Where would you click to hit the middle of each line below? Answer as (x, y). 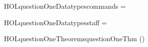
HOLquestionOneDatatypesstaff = (56, 22)
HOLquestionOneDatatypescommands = (65, 6)
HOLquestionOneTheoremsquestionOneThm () (74, 39)
